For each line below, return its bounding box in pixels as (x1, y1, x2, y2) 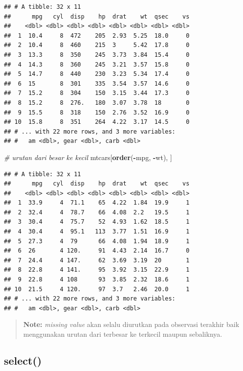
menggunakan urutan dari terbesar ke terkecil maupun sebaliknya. (23, 329, 222, 339)
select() (4, 352, 42, 368)
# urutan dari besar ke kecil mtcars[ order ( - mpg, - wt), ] (4, 152, 172, 162)
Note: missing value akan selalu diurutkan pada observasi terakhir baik (23, 319, 240, 329)
